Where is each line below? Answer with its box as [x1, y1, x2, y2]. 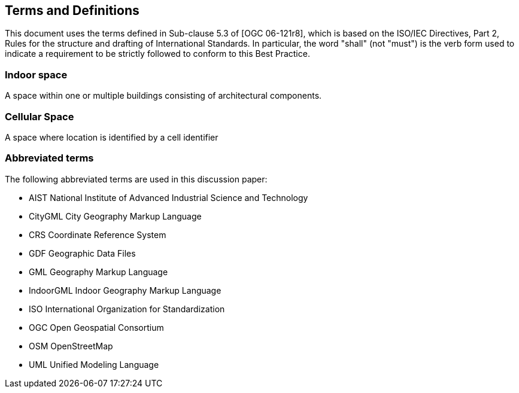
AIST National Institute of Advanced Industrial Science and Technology [29, 192, 308, 203]
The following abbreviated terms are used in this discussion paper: [5, 173, 268, 184]
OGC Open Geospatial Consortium [29, 322, 164, 333]
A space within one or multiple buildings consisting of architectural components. [5, 90, 322, 101]
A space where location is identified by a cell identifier [5, 132, 218, 142]
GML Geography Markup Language [29, 266, 168, 277]
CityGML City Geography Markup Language [29, 211, 202, 221]
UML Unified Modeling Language [29, 359, 159, 370]
